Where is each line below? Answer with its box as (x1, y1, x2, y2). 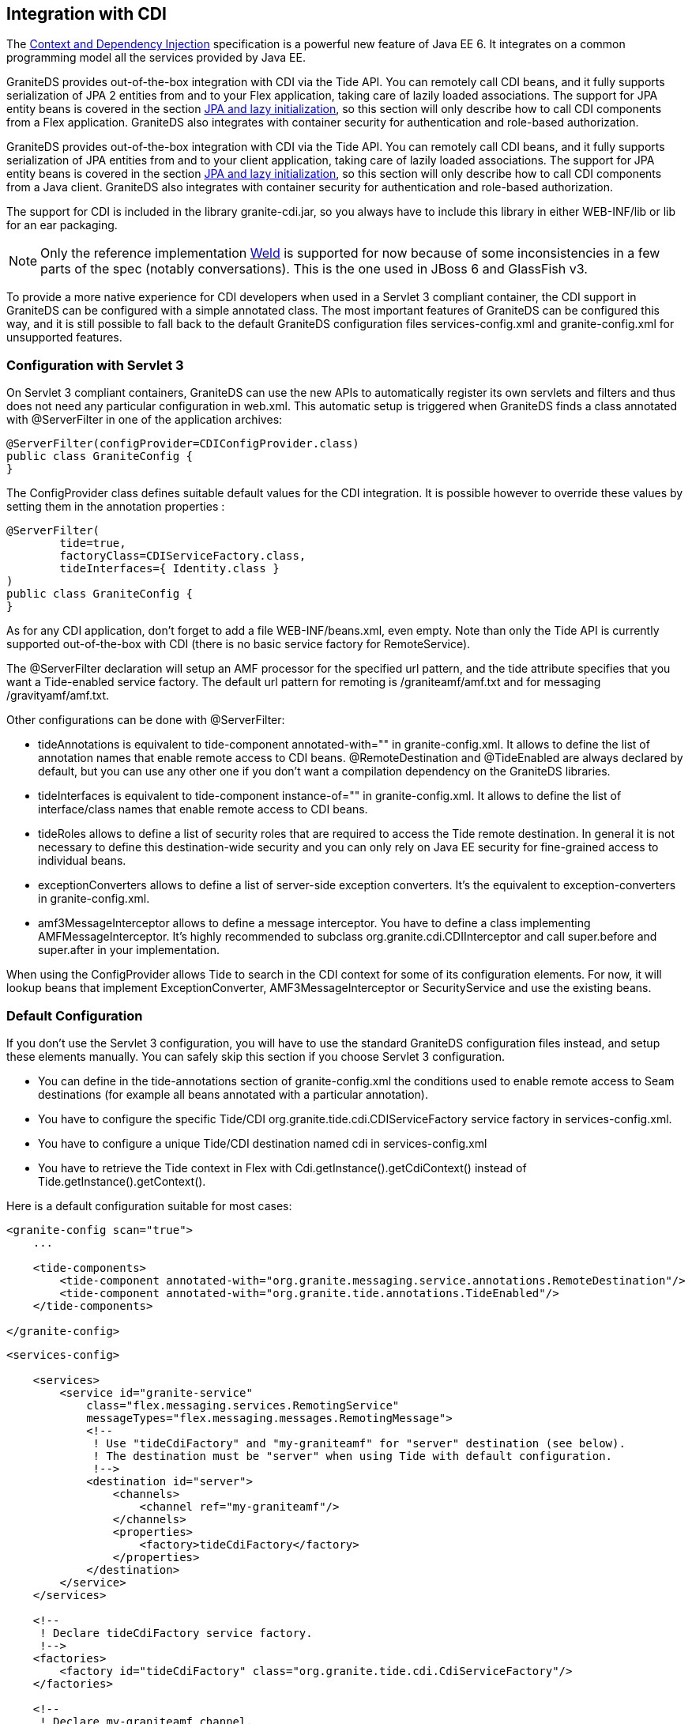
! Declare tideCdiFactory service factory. (39, 1626, 313, 1639)
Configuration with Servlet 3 (6, 356, 184, 373)
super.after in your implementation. (38, 943, 220, 957)
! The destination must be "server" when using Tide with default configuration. (92, 1449, 613, 1462)
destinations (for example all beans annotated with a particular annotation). (38, 1087, 428, 1101)
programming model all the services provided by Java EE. (6, 51, 306, 65)
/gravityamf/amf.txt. (6, 688, 110, 703)
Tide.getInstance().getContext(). (38, 1174, 206, 1188)
